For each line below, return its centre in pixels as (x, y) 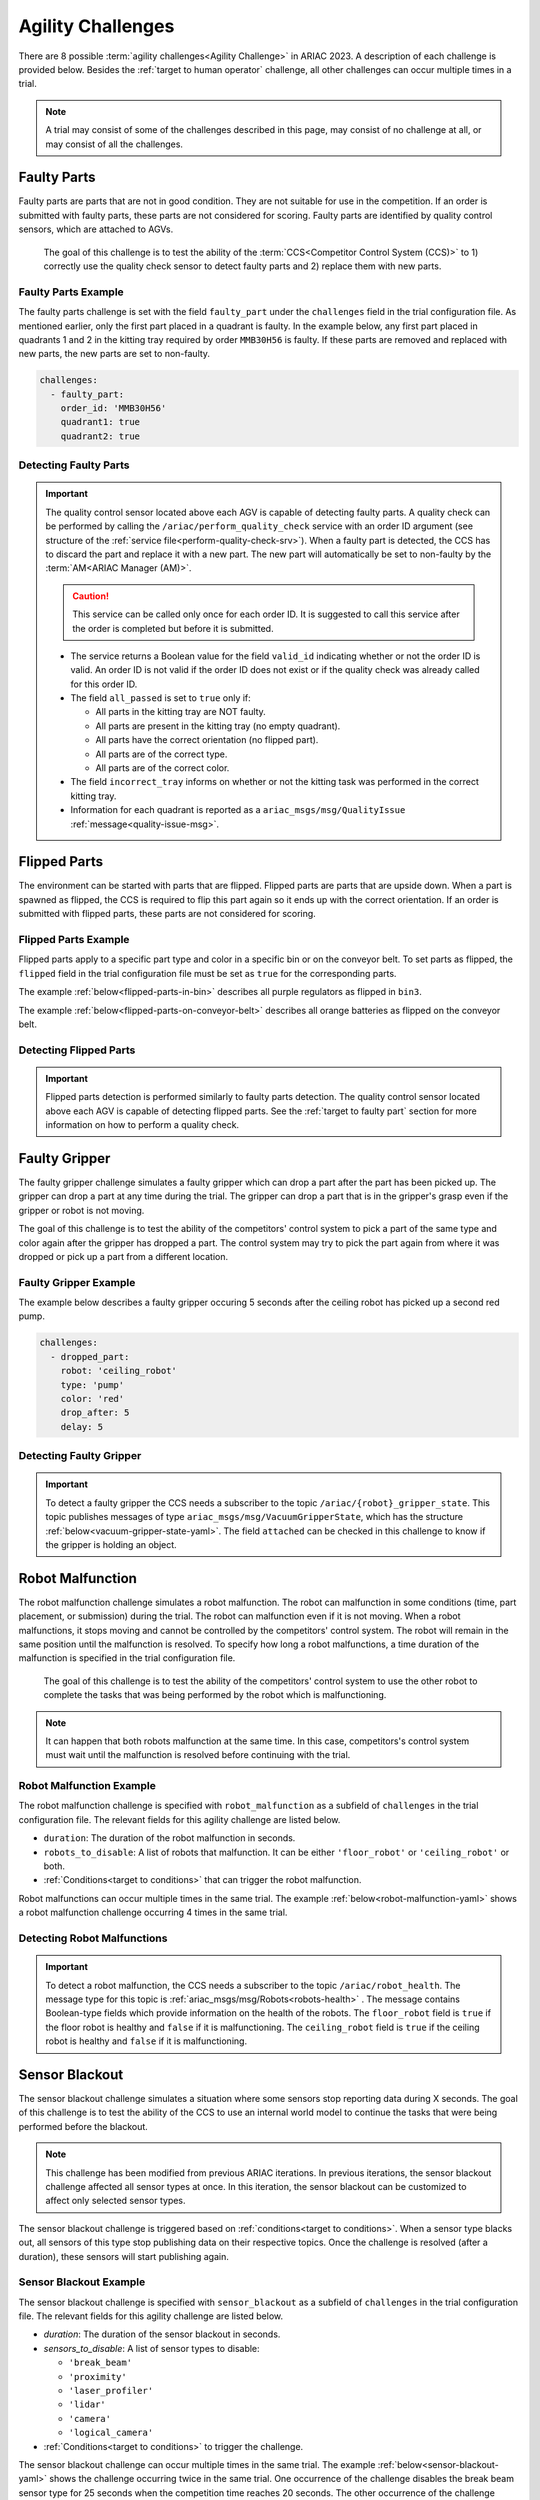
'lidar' (87, 2404)
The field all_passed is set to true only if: (161, 698)
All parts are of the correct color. (162, 768)
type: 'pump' (92, 1384)
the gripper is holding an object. (111, 1544)
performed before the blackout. (83, 2126)
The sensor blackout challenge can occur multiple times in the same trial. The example (197, 2464)
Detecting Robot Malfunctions (93, 1938)
